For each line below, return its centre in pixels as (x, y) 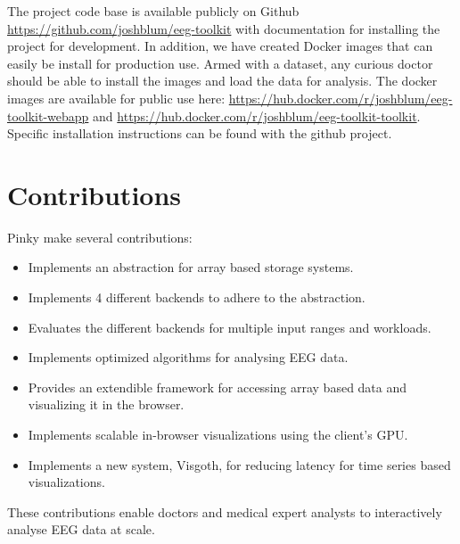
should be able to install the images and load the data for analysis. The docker (222, 81)
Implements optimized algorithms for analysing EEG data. (188, 357)
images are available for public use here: (116, 98)
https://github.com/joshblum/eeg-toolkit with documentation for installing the (224, 28)
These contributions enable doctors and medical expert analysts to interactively (225, 511)
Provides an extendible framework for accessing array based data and (218, 387)
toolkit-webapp (48, 115)
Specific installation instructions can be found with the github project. (200, 133)
